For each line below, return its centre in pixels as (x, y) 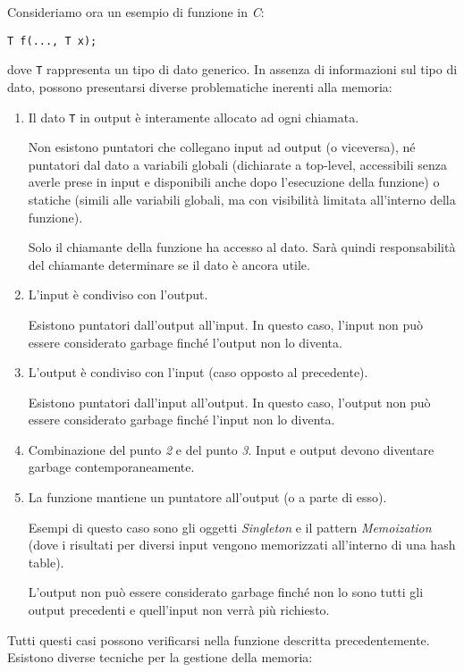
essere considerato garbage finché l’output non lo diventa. (185, 342)
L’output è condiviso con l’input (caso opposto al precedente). (198, 372)
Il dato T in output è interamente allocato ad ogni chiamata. (194, 117)
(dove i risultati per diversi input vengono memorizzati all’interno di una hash (242, 545)
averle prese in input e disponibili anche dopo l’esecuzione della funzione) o (234, 182)
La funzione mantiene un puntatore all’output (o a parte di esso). (207, 497)
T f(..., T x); (52, 41)
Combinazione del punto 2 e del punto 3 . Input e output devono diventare (231, 449)
